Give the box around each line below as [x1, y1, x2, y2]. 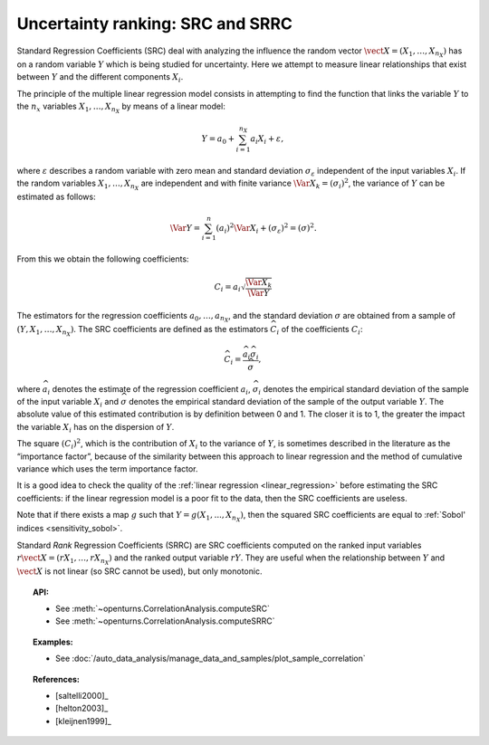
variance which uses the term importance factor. [16, 463, 198, 474]
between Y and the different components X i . [16, 72, 184, 84]
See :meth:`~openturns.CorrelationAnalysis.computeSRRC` [55, 616, 275, 626]
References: [33, 673, 81, 684]
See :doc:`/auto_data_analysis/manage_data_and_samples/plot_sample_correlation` [55, 653, 366, 664]
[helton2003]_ [55, 702, 109, 714]
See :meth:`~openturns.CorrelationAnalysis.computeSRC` [55, 603, 271, 615]
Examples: [33, 636, 73, 647]
